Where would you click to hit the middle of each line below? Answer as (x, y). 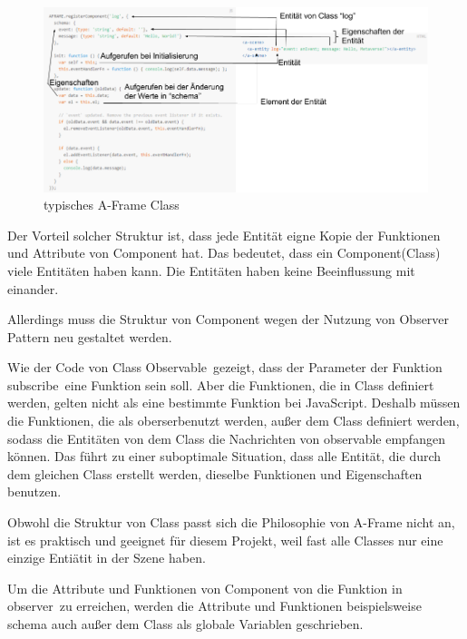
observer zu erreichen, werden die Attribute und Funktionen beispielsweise (214, 606)
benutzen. (34, 492)
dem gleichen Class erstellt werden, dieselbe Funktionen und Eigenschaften (215, 473)
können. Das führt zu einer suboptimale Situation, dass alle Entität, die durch (224, 456)
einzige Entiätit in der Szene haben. (107, 558)
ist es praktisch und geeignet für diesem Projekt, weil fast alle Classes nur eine (225, 540)
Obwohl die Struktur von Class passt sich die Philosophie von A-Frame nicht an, (231, 522)
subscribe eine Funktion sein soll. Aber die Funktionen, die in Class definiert (221, 384)
